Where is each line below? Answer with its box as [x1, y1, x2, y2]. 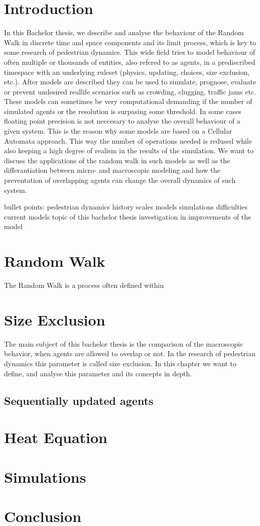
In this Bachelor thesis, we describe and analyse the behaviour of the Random [4, 27, 244, 38]
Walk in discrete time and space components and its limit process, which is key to [4, 37, 256, 47]
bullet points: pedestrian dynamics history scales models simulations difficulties [4, 201, 248, 212]
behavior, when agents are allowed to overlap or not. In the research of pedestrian [4, 348, 255, 359]
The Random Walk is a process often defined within [4, 280, 164, 290]
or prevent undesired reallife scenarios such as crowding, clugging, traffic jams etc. [4, 86, 256, 96]
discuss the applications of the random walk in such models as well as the [4, 155, 230, 165]
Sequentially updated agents [4, 392, 154, 408]
